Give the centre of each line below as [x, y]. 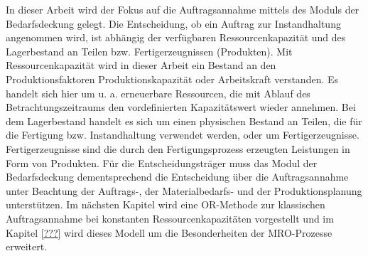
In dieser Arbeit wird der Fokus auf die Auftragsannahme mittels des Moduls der [183, 9]
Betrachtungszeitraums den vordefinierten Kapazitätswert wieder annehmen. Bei [181, 107]
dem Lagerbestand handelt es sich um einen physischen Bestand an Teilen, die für [184, 121]
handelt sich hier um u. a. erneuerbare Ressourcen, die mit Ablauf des [158, 93]
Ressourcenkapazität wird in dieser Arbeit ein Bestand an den [141, 65]
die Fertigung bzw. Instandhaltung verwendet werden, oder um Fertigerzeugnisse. [183, 135]
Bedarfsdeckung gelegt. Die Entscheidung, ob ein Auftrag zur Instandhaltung [173, 23]
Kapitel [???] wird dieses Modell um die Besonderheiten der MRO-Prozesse [169, 232]
